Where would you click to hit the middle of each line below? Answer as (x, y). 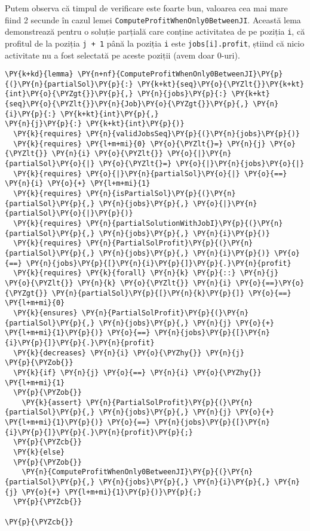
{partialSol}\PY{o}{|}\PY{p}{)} (69, 214)
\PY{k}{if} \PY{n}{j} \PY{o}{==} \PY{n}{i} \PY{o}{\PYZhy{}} (137, 372)
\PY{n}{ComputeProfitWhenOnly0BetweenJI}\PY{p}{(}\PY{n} (137, 472)
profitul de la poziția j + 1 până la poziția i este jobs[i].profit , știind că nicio (155, 43)
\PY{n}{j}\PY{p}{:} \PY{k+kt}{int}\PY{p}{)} (95, 124)
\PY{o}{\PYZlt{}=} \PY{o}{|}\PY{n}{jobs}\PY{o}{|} (202, 164)
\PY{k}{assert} (52, 402)
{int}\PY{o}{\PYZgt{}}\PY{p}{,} (69, 94)
